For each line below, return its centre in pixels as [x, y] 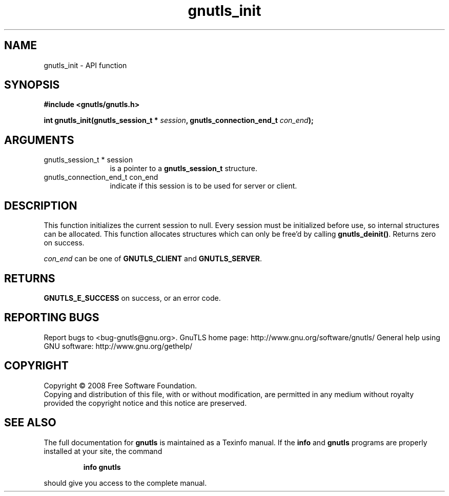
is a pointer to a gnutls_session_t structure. [183, 169]
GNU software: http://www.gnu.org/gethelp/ [118, 346]
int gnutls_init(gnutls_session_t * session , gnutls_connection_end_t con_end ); [179, 120]
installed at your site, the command [103, 451]
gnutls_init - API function [85, 65]
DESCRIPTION [41, 205]
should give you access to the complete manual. [125, 483]
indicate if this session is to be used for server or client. [203, 186]
